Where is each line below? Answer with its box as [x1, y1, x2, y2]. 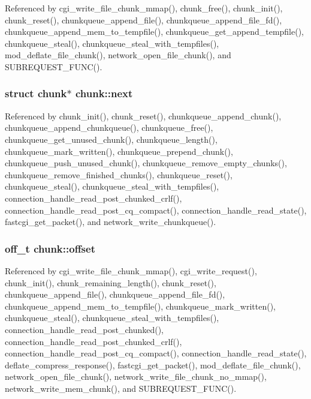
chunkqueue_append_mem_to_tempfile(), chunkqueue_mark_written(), [5, 299, 276, 312]
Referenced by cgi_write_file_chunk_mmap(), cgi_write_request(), [5, 264, 257, 277]
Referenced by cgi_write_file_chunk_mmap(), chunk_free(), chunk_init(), [5, 2, 283, 14]
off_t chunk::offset [5, 241, 95, 256]
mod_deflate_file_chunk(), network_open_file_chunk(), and [5, 49, 231, 61]
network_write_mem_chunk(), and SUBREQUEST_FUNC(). [5, 382, 237, 394]
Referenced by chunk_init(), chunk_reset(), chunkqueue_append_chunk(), [5, 109, 282, 122]
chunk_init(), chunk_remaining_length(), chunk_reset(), [5, 276, 216, 289]
